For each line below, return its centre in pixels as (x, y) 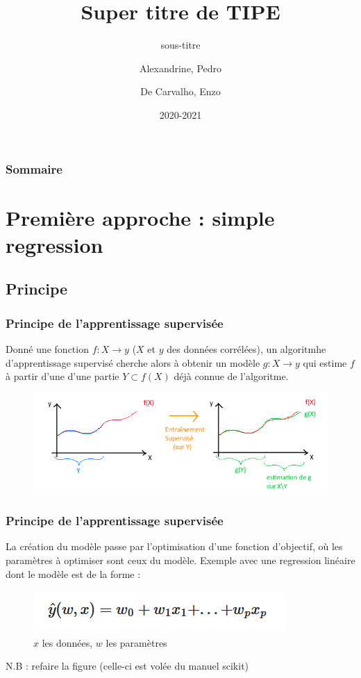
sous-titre (180, 45)
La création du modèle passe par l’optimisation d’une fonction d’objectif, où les (174, 546)
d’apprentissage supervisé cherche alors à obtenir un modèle (133, 362)
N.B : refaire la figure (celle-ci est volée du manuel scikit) (127, 666)
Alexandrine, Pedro (180, 68)
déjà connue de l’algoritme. (231, 376)
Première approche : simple (140, 217)
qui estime (325, 362)
